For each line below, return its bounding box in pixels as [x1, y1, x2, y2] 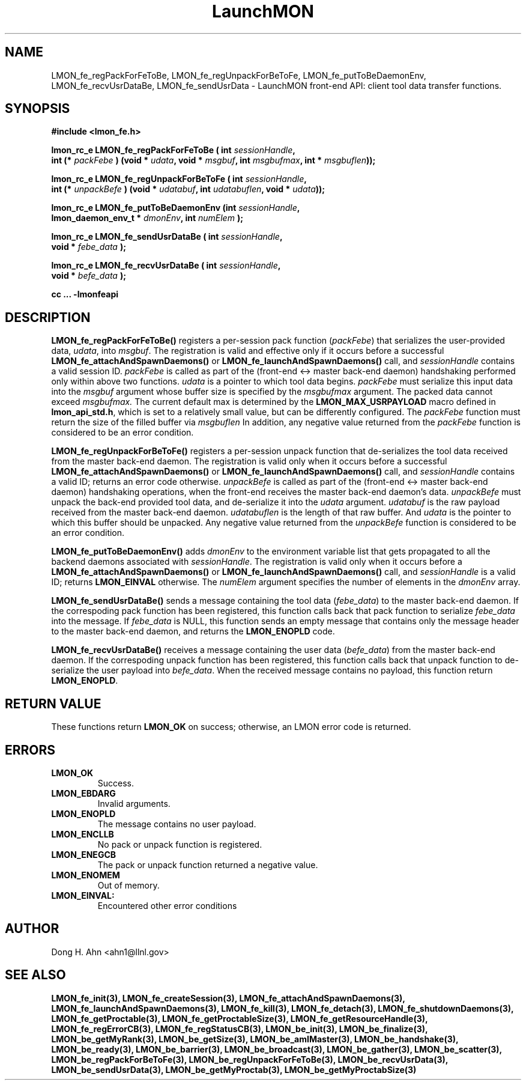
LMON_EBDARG [51, 788, 116, 798]
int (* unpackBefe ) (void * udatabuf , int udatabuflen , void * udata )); [51, 184, 325, 195]
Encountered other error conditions [97, 900, 237, 911]
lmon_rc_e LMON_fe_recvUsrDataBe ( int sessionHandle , [51, 260, 281, 271]
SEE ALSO [5, 967, 66, 983]
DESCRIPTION [5, 309, 91, 325]
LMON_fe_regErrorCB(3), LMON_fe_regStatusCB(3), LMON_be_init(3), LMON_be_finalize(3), [51, 1023, 428, 1034]
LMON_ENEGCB [51, 849, 116, 860]
